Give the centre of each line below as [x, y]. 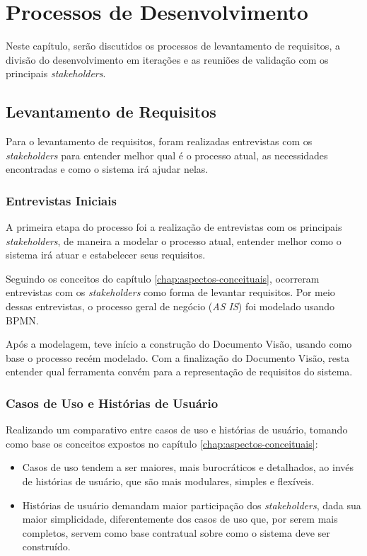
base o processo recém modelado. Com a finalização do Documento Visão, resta [177, 357]
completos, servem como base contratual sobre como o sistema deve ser [176, 532]
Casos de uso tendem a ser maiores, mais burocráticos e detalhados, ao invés [188, 467]
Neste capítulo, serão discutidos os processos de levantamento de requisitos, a [173, 46]
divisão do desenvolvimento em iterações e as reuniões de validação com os [167, 59]
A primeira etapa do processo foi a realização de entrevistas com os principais [174, 227]
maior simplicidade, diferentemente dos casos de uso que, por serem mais [180, 519]
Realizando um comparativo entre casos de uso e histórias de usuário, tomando [177, 430]
